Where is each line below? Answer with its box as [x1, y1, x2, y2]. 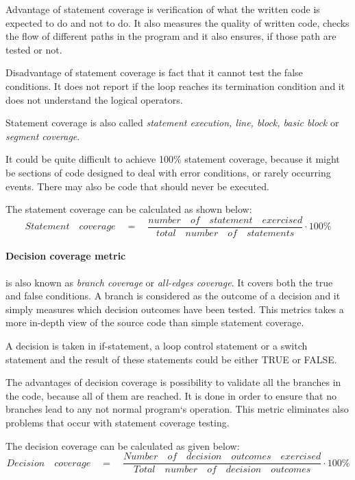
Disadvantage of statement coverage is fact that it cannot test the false [5, 65, 303, 80]
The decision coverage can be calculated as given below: [5, 438, 240, 453]
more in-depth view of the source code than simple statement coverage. [5, 315, 304, 330]
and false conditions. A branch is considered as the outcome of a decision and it [5, 288, 341, 303]
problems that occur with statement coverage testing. [5, 415, 230, 429]
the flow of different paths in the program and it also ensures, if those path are [5, 29, 336, 43]
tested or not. [5, 42, 62, 56]
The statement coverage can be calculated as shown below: [5, 202, 252, 216]
